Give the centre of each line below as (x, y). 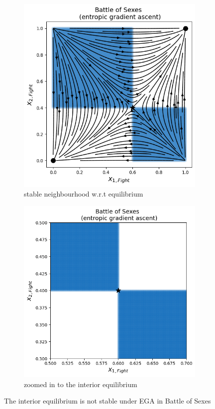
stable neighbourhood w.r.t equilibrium (84, 194)
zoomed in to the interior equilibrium (81, 384)
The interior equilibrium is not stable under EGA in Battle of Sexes (107, 401)
